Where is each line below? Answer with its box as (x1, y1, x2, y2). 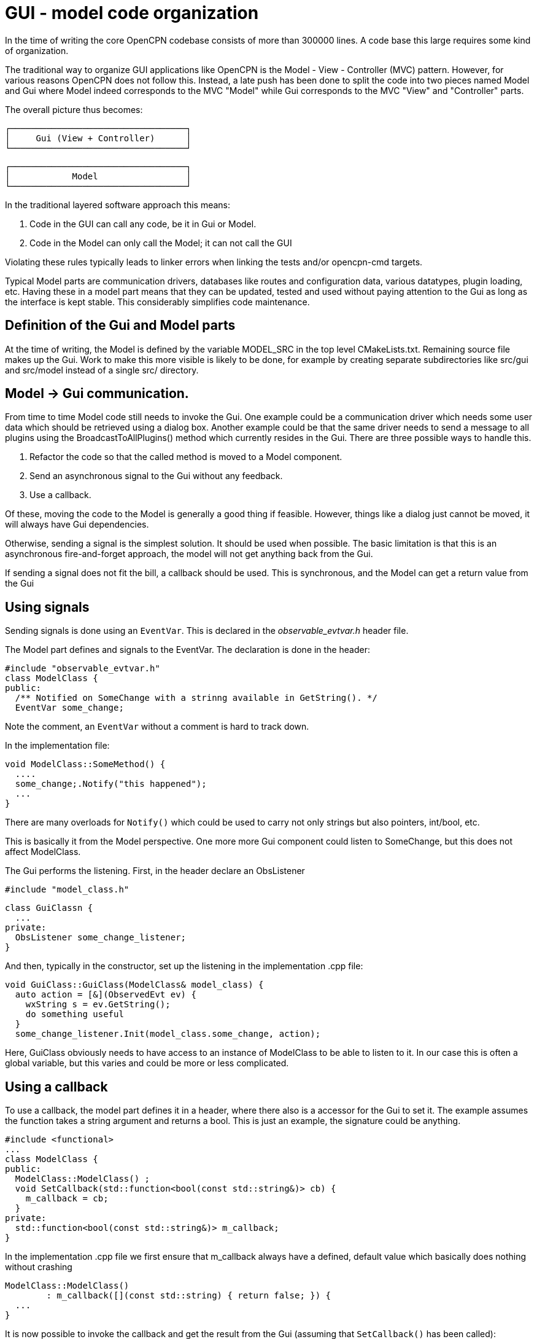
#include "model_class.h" (5, 884, 129, 895)
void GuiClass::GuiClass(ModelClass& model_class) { (5, 980, 264, 990)
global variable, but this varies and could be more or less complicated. (5, 1058, 289, 1069)
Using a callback (5, 1079, 108, 1095)
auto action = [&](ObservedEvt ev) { (15, 990, 196, 1000)
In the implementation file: (5, 740, 110, 751)
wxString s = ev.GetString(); (25, 999, 171, 1010)
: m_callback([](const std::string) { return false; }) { (46, 1290, 331, 1301)
